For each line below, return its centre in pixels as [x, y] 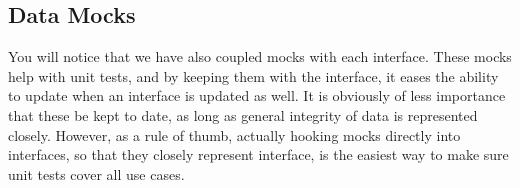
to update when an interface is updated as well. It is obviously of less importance [257, 95]
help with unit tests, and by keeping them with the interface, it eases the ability [253, 75]
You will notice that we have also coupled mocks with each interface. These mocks [260, 56]
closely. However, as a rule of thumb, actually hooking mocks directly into [234, 134]
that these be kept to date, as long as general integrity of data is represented [243, 114]
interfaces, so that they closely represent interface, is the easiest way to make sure [258, 154]
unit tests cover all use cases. [96, 173]
